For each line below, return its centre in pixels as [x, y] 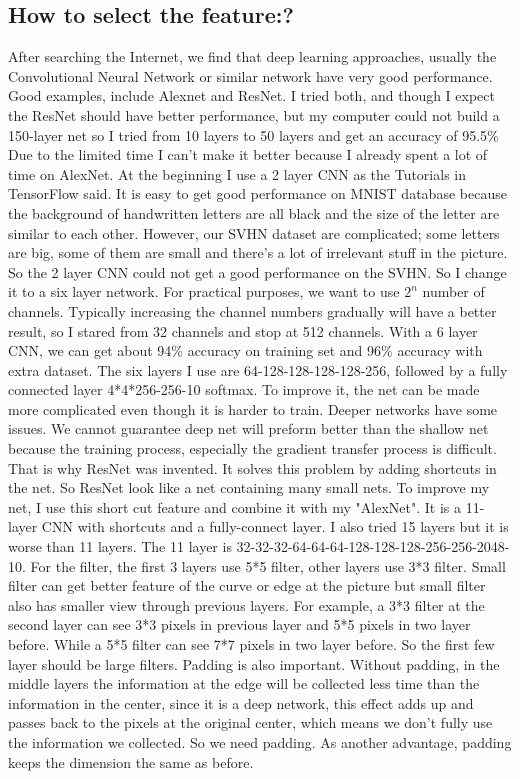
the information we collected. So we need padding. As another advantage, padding [260, 741]
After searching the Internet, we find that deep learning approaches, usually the [252, 56]
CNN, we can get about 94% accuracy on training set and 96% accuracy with [245, 350]
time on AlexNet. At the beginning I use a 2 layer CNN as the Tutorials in [237, 173]
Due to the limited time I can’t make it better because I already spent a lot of [248, 154]
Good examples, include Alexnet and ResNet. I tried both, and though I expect [252, 95]
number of [453, 291]
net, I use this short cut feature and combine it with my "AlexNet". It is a [234, 506]
